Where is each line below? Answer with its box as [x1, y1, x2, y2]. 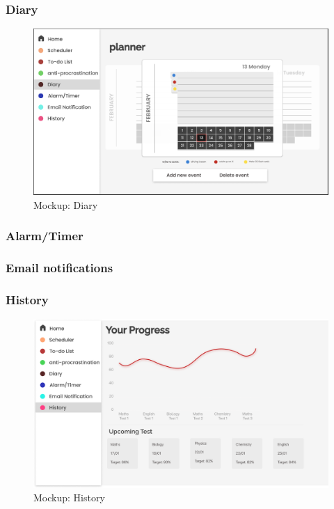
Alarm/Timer [6, 227, 83, 244]
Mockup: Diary [33, 197, 98, 212]
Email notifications [6, 259, 113, 276]
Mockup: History [33, 490, 105, 505]
